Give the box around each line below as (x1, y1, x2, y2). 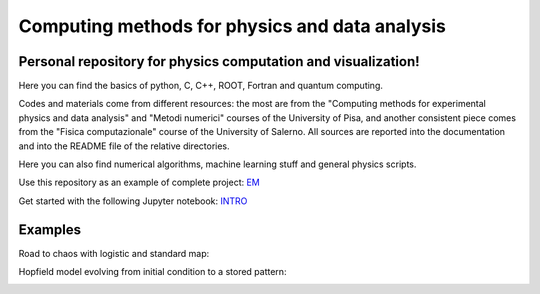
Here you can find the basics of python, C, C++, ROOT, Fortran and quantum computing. (18, 80, 384, 92)
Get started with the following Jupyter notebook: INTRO (18, 195, 248, 207)
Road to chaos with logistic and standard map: (18, 247, 210, 259)
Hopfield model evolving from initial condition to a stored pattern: (18, 266, 287, 278)
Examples (18, 221, 82, 238)
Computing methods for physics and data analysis (18, 15, 447, 37)
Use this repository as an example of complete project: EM (18, 176, 260, 189)
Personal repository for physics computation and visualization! (18, 53, 420, 70)
